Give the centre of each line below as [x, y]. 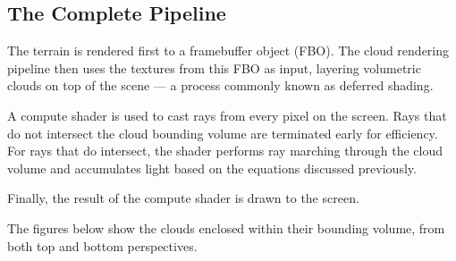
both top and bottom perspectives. [102, 245]
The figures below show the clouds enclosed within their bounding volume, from [226, 227]
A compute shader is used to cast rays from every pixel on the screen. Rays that [227, 115]
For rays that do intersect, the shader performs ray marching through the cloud [225, 151]
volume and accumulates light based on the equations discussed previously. [212, 168]
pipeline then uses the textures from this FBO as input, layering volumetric [214, 67]
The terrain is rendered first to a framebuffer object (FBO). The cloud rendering [228, 51]
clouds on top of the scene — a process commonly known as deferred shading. [220, 85]
